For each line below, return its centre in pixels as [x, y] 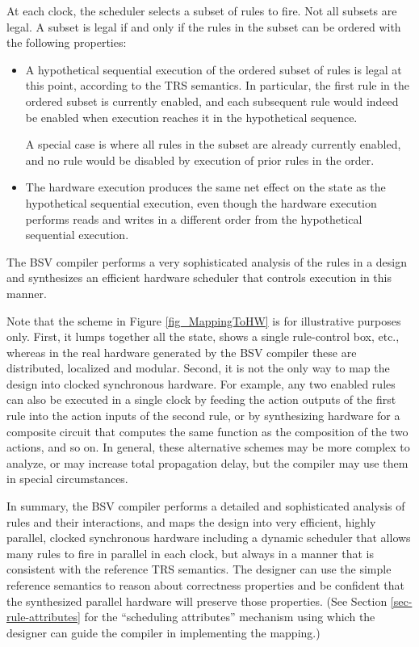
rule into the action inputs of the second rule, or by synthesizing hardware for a [203, 416]
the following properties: [67, 42]
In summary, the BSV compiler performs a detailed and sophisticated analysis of [206, 506]
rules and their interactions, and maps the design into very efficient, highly [191, 521]
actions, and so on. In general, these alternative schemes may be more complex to [208, 447]
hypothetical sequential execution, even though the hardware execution [201, 202]
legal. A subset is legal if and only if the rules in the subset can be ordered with [204, 26]
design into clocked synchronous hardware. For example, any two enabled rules [201, 383]
